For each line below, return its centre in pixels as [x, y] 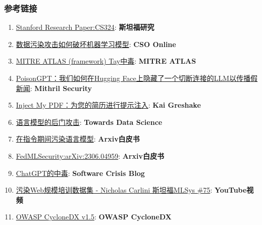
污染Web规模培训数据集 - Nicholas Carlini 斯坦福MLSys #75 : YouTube [131, 190]
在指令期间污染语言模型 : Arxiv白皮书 [78, 139]
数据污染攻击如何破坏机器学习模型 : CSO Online [96, 44]
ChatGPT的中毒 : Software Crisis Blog [80, 173]
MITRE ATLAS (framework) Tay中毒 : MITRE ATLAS [106, 61]
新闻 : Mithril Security [54, 88]
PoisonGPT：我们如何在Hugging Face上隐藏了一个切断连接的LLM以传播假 [137, 78]
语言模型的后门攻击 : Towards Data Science [89, 122]
